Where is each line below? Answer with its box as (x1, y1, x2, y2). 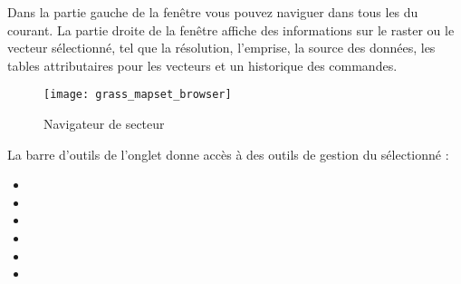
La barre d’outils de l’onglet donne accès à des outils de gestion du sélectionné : (7, 144, 449, 163)
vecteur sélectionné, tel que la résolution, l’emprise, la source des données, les (7, 38, 436, 57)
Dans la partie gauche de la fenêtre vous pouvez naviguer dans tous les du (7, 3, 418, 21)
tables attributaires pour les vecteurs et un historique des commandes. (7, 55, 398, 74)
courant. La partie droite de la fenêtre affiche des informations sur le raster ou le (7, 20, 455, 39)
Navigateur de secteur (43, 114, 165, 133)
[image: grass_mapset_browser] (43, 88, 232, 102)
